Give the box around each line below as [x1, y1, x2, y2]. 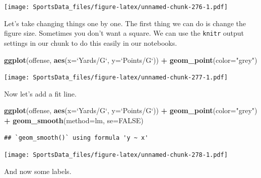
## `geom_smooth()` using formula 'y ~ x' [4, 134, 149, 141]
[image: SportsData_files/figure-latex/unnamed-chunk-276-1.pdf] [4, 4, 228, 11]
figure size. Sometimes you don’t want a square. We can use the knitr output [4, 28, 244, 38]
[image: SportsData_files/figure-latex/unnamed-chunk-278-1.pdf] [4, 151, 228, 159]
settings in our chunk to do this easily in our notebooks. [4, 37, 177, 48]
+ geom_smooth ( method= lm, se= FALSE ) [4, 115, 144, 125]
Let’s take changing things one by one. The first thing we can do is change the [4, 18, 246, 28]
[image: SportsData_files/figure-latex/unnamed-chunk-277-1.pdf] [4, 74, 228, 81]
